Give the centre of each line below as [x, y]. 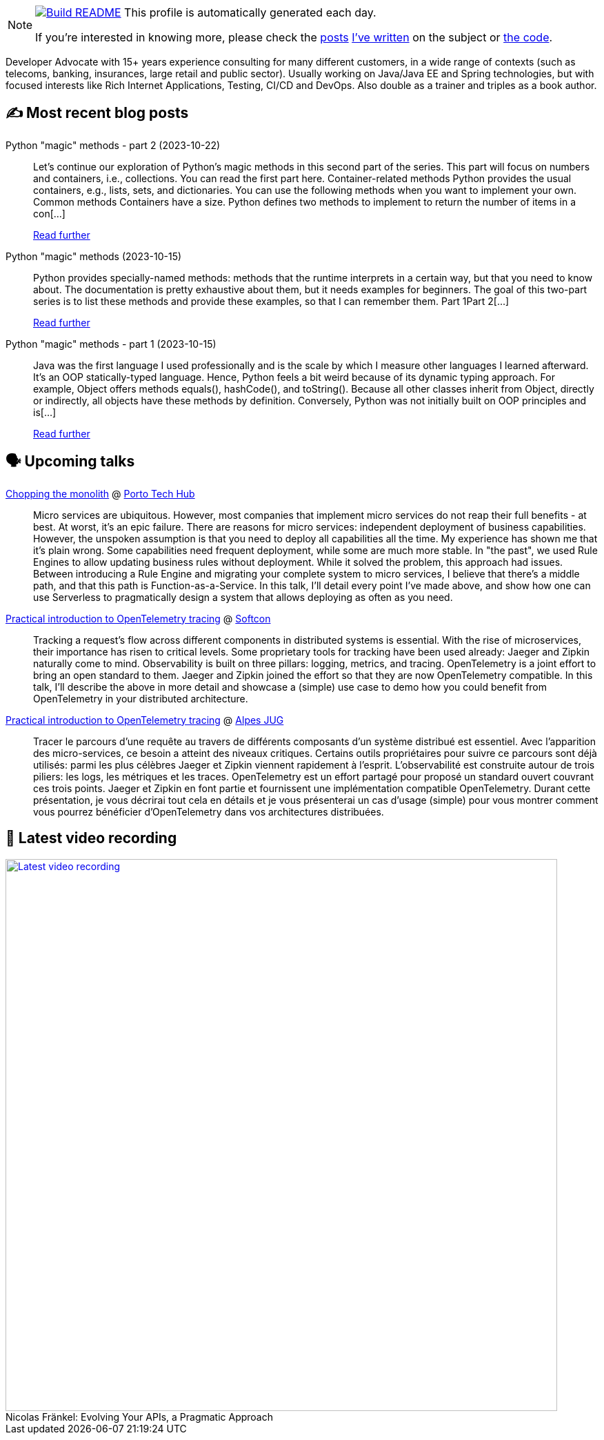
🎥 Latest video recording [91, 838]
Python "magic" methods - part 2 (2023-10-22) [113, 145]
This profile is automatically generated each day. [250, 12]
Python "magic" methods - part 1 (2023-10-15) [111, 344]
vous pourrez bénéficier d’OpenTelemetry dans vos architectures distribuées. [209, 811]
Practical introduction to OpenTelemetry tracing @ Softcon [138, 618]
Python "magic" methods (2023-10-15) [94, 256]
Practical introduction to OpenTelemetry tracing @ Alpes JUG [145, 720]
